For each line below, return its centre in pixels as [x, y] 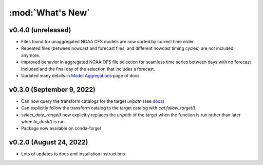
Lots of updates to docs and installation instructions [73, 154]
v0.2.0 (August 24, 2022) [48, 142]
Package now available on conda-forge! [61, 128]
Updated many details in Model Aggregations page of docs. [81, 76]
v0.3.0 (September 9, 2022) [52, 89]
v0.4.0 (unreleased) [40, 30]
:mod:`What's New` [49, 13]
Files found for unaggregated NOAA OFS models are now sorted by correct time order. [108, 42]
